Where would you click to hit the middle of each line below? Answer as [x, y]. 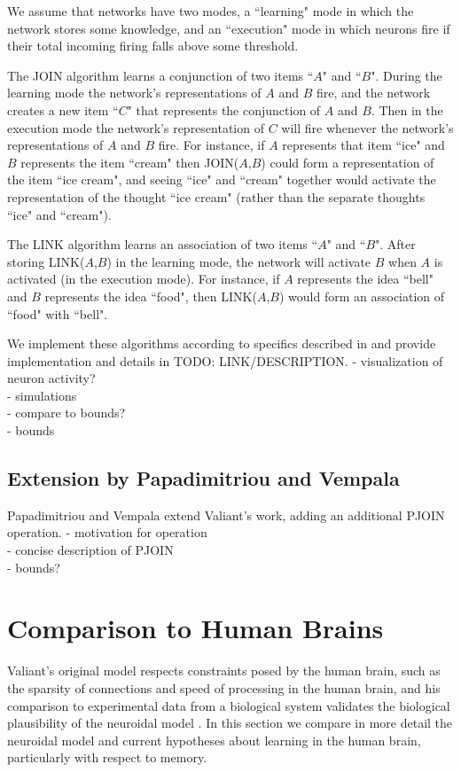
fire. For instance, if [211, 145]
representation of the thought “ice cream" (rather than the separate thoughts [216, 196]
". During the [406, 75]
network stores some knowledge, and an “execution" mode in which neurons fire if [229, 28]
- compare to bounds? [66, 413]
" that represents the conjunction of [224, 109]
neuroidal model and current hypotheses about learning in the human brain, [214, 740]
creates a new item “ [63, 109]
